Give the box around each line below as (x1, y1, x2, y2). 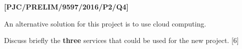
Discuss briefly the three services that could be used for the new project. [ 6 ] (4, 35, 239, 45)
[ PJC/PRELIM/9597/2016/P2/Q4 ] (4, 1, 129, 11)
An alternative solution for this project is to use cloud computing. (4, 18, 206, 28)
